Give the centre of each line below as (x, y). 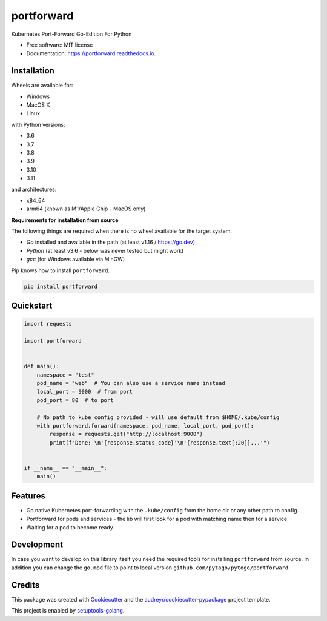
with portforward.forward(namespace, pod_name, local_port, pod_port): (145, 425)
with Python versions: (38, 124)
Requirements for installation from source (65, 220)
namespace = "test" (66, 375)
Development (37, 545)
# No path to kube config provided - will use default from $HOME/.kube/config (158, 417)
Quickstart (32, 306)
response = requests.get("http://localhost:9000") (126, 434)
